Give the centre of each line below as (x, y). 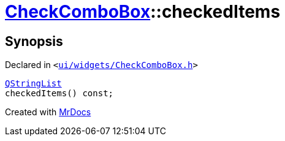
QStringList (33, 84)
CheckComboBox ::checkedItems (143, 12)
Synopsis (34, 41)
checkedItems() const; (59, 93)
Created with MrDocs (48, 112)
